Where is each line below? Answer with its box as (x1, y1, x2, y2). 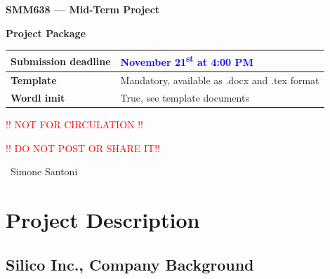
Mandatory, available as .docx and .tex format (120, 73, 319, 88)
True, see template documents (120, 90, 249, 105)
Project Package (6, 25, 86, 40)
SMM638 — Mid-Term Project (6, 2, 160, 16)
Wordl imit (11, 90, 65, 105)
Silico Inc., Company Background (6, 253, 254, 275)
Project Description (6, 205, 200, 234)
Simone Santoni (10, 164, 78, 179)
